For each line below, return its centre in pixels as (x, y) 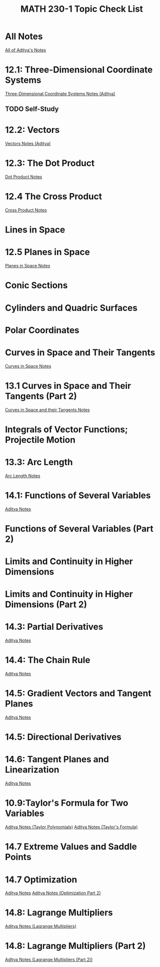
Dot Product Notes (24, 177)
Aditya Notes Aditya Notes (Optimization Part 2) (53, 893)
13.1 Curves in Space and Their (68, 386)
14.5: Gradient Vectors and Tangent (78, 694)
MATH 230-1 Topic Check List (82, 9)
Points (18, 857)
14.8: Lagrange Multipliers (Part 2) (75, 946)
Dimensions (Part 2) (46, 605)
